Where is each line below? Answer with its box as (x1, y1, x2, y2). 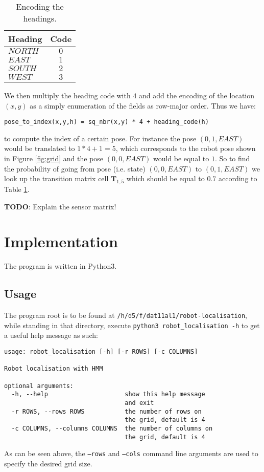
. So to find (214, 153, 250, 164)
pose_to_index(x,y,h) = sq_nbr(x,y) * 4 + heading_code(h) (4, 118, 209, 126)
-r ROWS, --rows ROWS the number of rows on (11, 407, 202, 415)
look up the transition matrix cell (4, 173, 109, 184)
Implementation (4, 231, 118, 252)
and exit (125, 399, 154, 406)
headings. (23, 12, 57, 24)
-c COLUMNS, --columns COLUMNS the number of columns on (11, 424, 213, 432)
